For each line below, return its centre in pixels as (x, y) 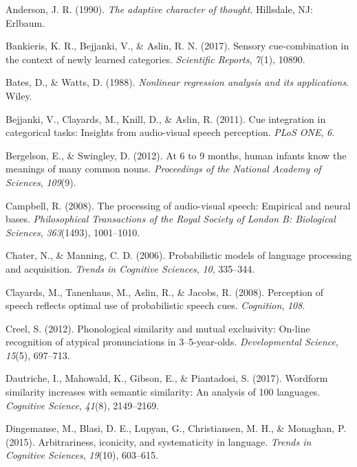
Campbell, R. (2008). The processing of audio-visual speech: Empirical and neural (178, 205)
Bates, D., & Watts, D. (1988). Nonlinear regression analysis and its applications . (177, 82)
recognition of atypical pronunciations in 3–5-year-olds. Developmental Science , (172, 342)
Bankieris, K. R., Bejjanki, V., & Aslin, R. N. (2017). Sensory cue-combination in (177, 46)
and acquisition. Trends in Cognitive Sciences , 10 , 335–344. (130, 268)
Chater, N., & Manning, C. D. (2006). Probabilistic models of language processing (179, 255)
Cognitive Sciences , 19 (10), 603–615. (82, 455)
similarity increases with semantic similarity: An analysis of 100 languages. (163, 392)
